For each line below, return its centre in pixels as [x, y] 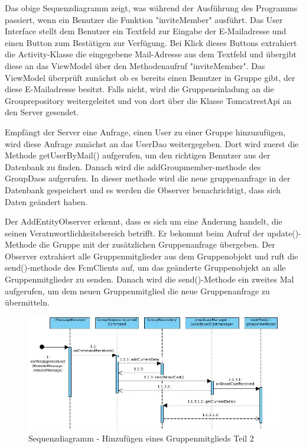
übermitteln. [27, 302]
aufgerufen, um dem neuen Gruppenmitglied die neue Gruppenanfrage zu [137, 290]
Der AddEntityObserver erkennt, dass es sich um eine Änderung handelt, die [144, 221]
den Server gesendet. [42, 112]
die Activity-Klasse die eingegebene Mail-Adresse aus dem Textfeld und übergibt [151, 54]
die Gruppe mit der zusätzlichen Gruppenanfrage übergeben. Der [157, 244]
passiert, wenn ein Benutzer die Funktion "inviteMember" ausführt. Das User [144, 19]
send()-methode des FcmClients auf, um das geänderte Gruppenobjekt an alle [145, 267]
